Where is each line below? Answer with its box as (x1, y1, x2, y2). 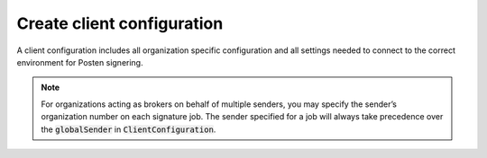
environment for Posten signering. (16, 57, 143, 67)
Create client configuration (16, 13, 224, 33)
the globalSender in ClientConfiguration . (41, 124, 216, 135)
